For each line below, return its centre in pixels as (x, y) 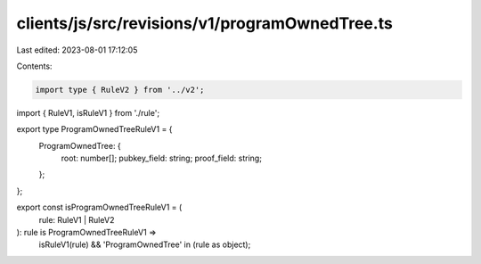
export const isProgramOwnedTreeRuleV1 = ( (99, 207)
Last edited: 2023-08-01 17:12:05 (77, 50)
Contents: (34, 66)
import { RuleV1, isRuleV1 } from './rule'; (88, 112)
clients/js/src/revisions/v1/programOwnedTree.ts (205, 23)
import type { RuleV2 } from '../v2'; (120, 90)
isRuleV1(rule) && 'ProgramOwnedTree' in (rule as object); (145, 244)
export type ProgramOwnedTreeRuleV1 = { (94, 129)
